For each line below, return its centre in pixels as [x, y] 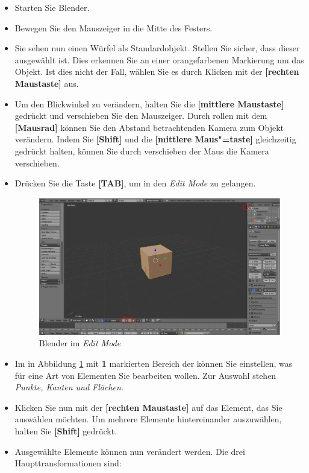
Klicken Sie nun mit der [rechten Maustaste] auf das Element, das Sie [148, 407]
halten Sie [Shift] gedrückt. [66, 430]
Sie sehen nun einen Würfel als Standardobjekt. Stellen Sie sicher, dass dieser [157, 48]
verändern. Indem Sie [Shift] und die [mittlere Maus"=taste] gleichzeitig [155, 139]
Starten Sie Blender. [52, 7]
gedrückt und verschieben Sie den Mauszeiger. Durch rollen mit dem [141, 116]
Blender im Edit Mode [80, 343]
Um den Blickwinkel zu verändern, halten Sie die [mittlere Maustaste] [149, 103]
